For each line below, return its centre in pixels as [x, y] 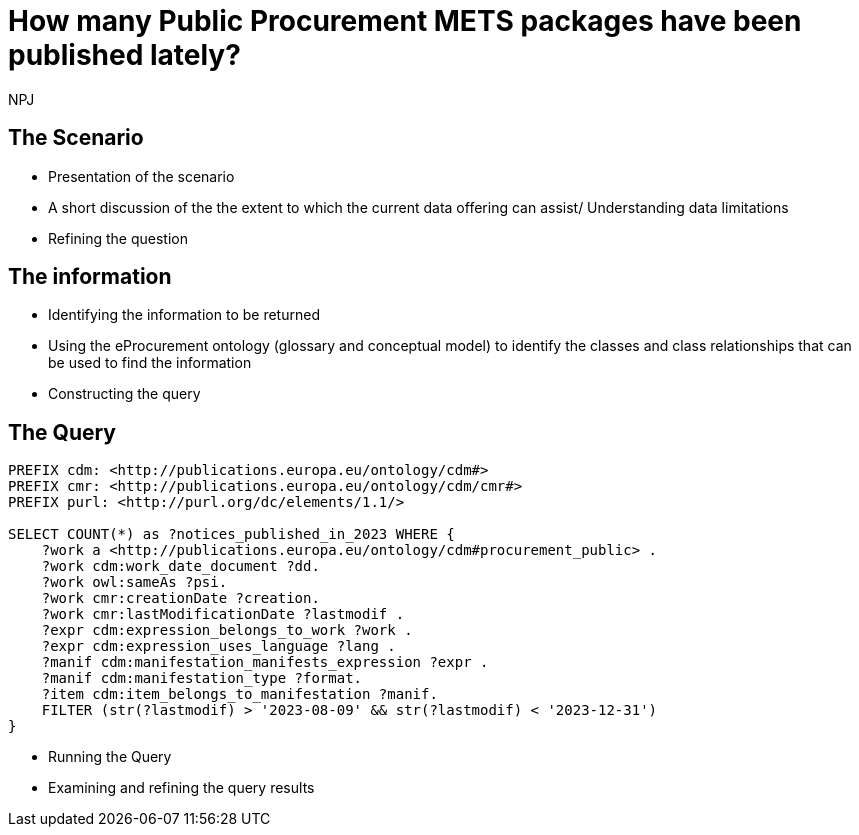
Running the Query [110, 757]
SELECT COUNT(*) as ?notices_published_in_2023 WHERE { [231, 534]
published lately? [124, 55]
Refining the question [118, 238]
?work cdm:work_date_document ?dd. [180, 566]
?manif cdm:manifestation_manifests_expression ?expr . [265, 662]
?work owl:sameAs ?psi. [134, 582]
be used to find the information [150, 363]
